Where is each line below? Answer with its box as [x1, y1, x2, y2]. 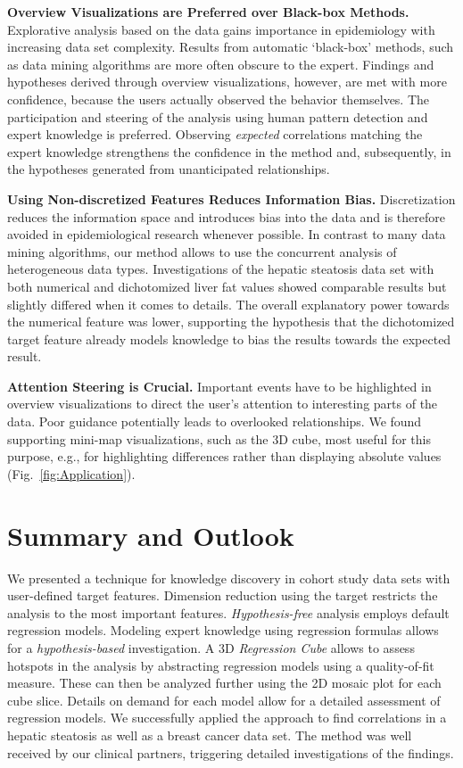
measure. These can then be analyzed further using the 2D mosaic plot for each [7, 673, 442, 692]
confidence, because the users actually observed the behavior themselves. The [7, 89, 430, 108]
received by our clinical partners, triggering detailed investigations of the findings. [7, 743, 454, 762]
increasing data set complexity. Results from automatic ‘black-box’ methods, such [7, 37, 454, 56]
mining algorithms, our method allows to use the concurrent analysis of [7, 242, 397, 260]
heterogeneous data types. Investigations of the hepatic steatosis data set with [7, 260, 434, 278]
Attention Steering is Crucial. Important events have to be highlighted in [7, 376, 432, 395]
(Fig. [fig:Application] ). [7, 464, 136, 483]
